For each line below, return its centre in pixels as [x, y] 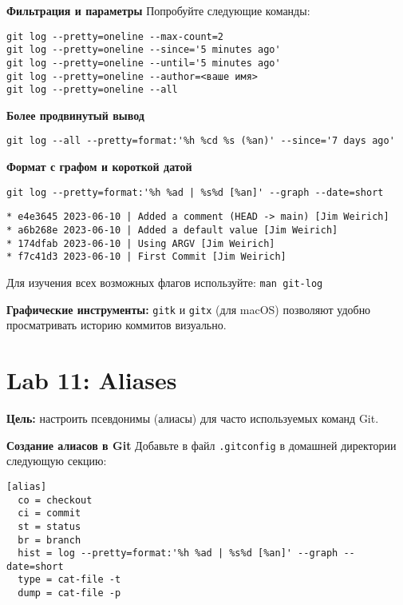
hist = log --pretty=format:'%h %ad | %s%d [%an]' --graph [178, 553]
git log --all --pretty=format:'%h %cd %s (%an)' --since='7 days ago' [201, 141]
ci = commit [49, 513]
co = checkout [55, 500]
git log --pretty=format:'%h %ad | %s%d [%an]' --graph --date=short [195, 192]
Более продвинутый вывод [75, 115]
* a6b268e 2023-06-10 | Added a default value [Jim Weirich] [172, 231]
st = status [49, 526]
